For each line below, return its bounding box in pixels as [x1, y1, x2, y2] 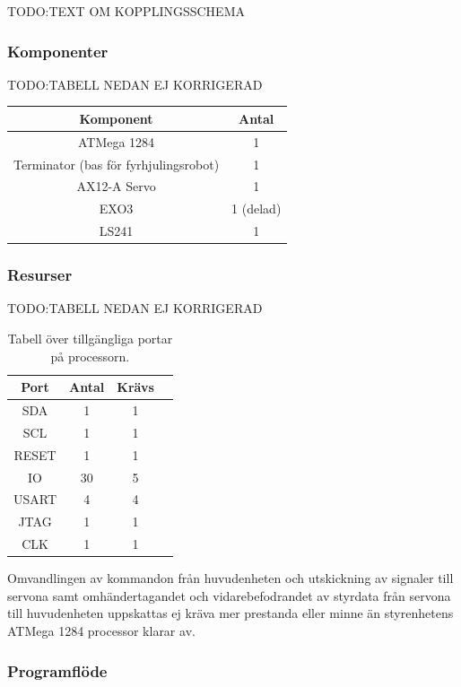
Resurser [7, 264, 73, 286]
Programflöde [7, 659, 108, 682]
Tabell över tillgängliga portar [7, 329, 173, 348]
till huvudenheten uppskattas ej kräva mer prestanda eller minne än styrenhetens [7, 604, 454, 622]
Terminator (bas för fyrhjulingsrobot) [13, 154, 220, 173]
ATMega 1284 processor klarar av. [7, 622, 196, 639]
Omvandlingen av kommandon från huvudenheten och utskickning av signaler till [7, 569, 454, 587]
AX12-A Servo [76, 177, 156, 196]
